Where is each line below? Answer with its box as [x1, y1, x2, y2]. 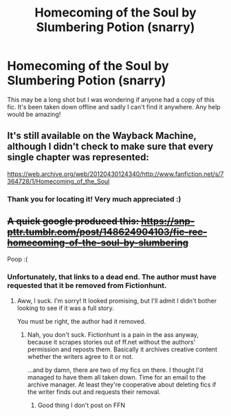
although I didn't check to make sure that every [7, 141, 214, 153]
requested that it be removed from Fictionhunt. [7, 281, 167, 290]
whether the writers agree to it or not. [27, 352, 134, 360]
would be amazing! [7, 110, 61, 118]
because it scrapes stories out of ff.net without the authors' [27, 338, 196, 346]
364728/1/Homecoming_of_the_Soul [7, 177, 110, 185]
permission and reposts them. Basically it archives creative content [27, 345, 218, 353]
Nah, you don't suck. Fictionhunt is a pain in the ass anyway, [27, 330, 199, 338]
